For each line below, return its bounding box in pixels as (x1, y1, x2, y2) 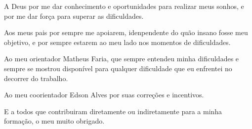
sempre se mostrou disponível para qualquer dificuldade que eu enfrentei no (4, 63, 232, 73)
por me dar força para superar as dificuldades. (4, 10, 144, 21)
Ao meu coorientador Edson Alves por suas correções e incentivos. (4, 89, 204, 100)
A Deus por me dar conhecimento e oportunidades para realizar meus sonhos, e (4, 1, 244, 11)
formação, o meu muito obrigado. (4, 116, 105, 126)
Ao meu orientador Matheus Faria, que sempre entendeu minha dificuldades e (4, 53, 239, 64)
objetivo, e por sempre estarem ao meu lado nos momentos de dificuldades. (4, 37, 231, 47)
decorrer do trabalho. (4, 73, 68, 83)
